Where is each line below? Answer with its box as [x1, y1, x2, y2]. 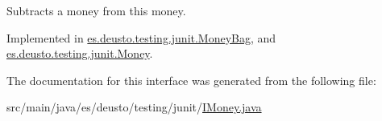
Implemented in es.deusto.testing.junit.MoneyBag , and [6, 29, 276, 46]
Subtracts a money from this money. [6, 2, 186, 18]
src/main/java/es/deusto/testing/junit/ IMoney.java [6, 99, 262, 115]
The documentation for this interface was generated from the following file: [6, 71, 376, 88]
